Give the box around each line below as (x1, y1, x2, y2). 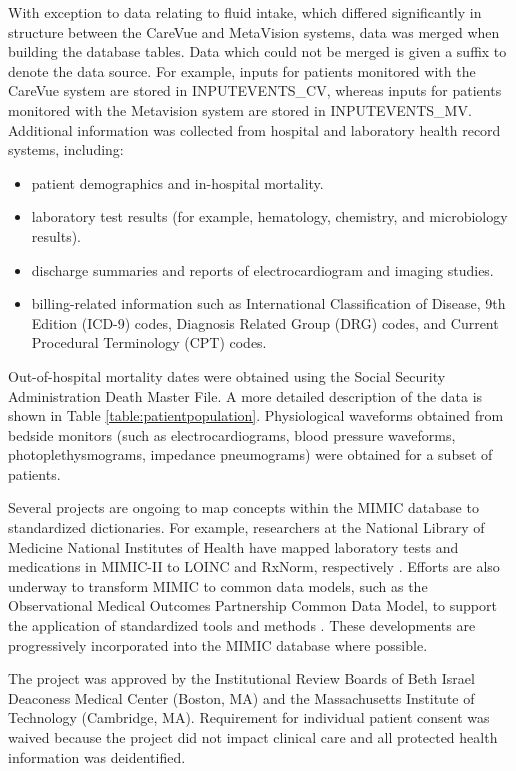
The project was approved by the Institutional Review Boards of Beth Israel (8, 668, 475, 689)
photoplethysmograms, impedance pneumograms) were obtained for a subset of (8, 444, 493, 465)
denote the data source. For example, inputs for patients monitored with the (8, 60, 476, 81)
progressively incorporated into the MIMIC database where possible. (8, 634, 428, 655)
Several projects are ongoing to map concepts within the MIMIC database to (8, 497, 479, 518)
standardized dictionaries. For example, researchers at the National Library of (8, 517, 485, 538)
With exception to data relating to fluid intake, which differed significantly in (8, 2, 482, 22)
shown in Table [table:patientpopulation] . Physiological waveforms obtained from (8, 405, 504, 426)
